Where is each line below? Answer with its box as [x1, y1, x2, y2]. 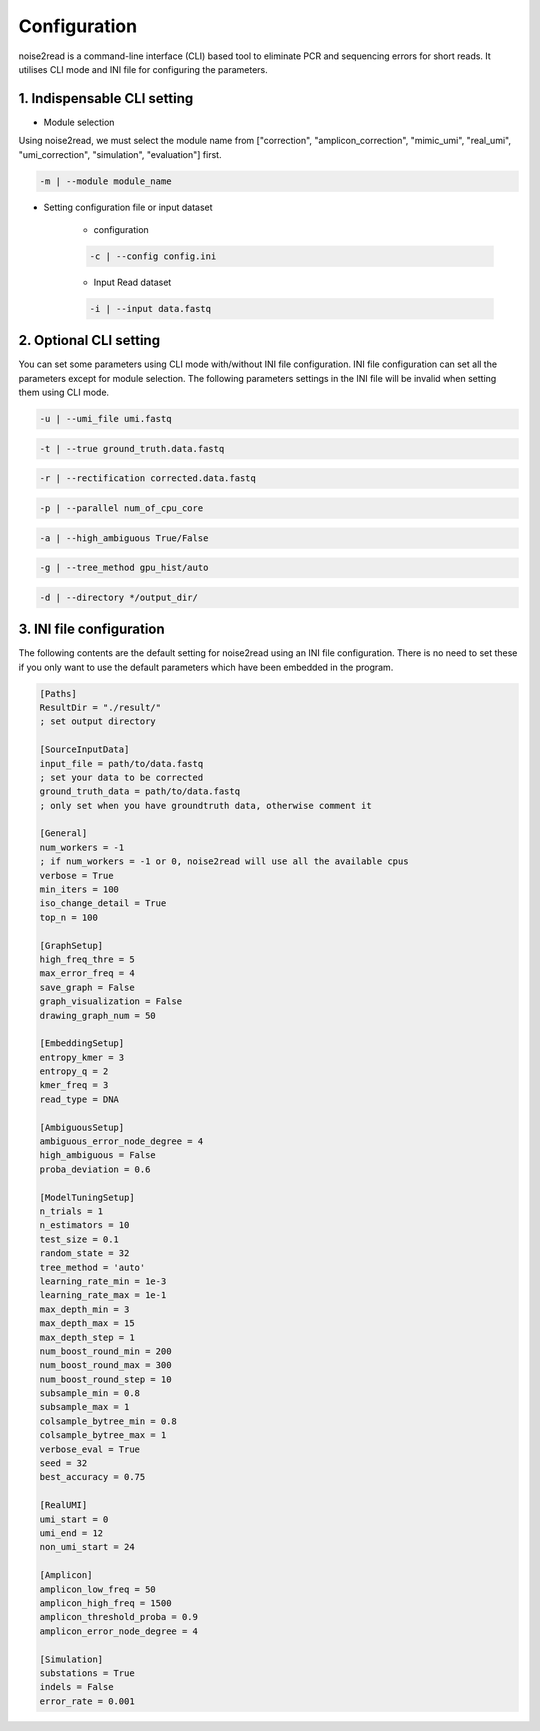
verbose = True [39, 870, 114, 881]
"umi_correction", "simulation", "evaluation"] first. [18, 148, 222, 160]
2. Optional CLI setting [18, 332, 160, 349]
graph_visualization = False [39, 996, 183, 1007]
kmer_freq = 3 [39, 1080, 109, 1091]
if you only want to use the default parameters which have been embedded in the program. [18, 661, 394, 673]
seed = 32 [39, 1458, 88, 1469]
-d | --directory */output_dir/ [39, 591, 199, 603]
